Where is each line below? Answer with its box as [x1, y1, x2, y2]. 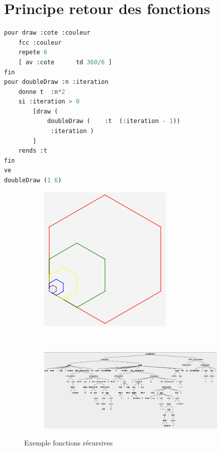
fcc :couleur [18, 39, 62, 46]
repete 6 [18, 49, 47, 56]
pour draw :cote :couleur [4, 29, 90, 37]
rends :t [18, 147, 47, 155]
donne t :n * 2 [18, 88, 65, 95]
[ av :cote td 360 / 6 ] [18, 58, 112, 66]
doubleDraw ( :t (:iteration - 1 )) [47, 118, 180, 125]
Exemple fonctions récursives [24, 437, 113, 447]
